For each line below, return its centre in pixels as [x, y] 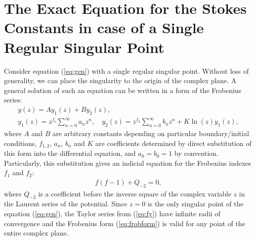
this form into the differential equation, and [70, 153]
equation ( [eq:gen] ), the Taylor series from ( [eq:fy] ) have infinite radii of [112, 214]
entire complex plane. [36, 233]
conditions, [21, 143]
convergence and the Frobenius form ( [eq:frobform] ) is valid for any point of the [125, 223]
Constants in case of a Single [104, 27]
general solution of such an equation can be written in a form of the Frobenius [123, 90]
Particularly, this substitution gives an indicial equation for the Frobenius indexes [128, 163]
